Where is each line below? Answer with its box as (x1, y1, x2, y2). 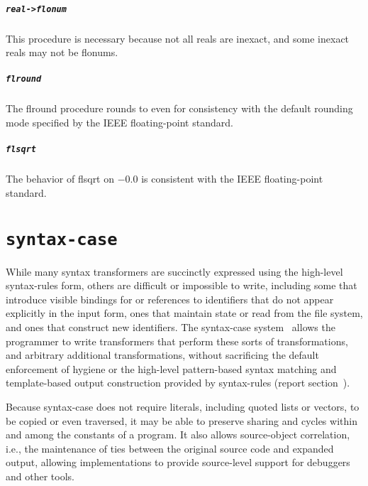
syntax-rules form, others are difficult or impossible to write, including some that (6, 278, 357, 293)
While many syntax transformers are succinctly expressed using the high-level (6, 264, 343, 279)
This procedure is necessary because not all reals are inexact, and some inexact (6, 31, 350, 45)
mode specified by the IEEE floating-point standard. (6, 115, 233, 130)
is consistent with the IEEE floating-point (141, 171, 323, 186)
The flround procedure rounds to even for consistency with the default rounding (6, 101, 353, 116)
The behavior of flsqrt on (6, 171, 115, 186)
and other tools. (6, 469, 74, 483)
